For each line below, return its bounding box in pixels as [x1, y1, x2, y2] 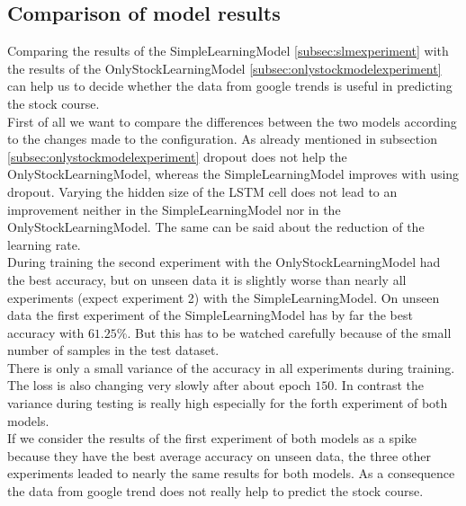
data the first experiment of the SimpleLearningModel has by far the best [7, 306, 413, 324]
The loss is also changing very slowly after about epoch [7, 376, 311, 395]
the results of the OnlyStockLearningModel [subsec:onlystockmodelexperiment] [7, 58, 442, 77]
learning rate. [7, 235, 81, 253]
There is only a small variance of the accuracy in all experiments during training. [7, 358, 455, 377]
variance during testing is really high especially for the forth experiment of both [7, 394, 448, 413]
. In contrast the [334, 376, 424, 395]
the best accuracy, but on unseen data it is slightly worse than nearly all [7, 270, 407, 289]
